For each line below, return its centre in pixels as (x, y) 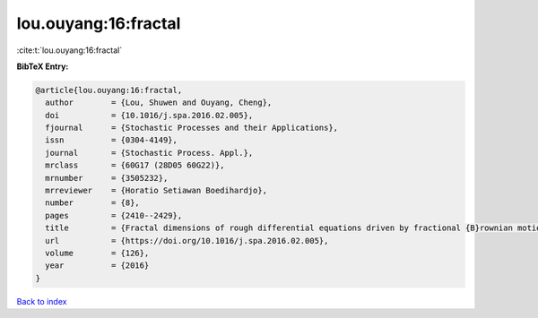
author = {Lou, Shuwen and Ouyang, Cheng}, (159, 103)
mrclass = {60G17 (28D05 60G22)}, (135, 165)
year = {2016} (97, 266)
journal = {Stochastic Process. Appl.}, (149, 153)
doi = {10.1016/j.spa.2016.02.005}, (149, 115)
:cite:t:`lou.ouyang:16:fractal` (69, 50)
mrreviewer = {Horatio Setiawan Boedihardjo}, (156, 191)
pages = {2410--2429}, (114, 215)
